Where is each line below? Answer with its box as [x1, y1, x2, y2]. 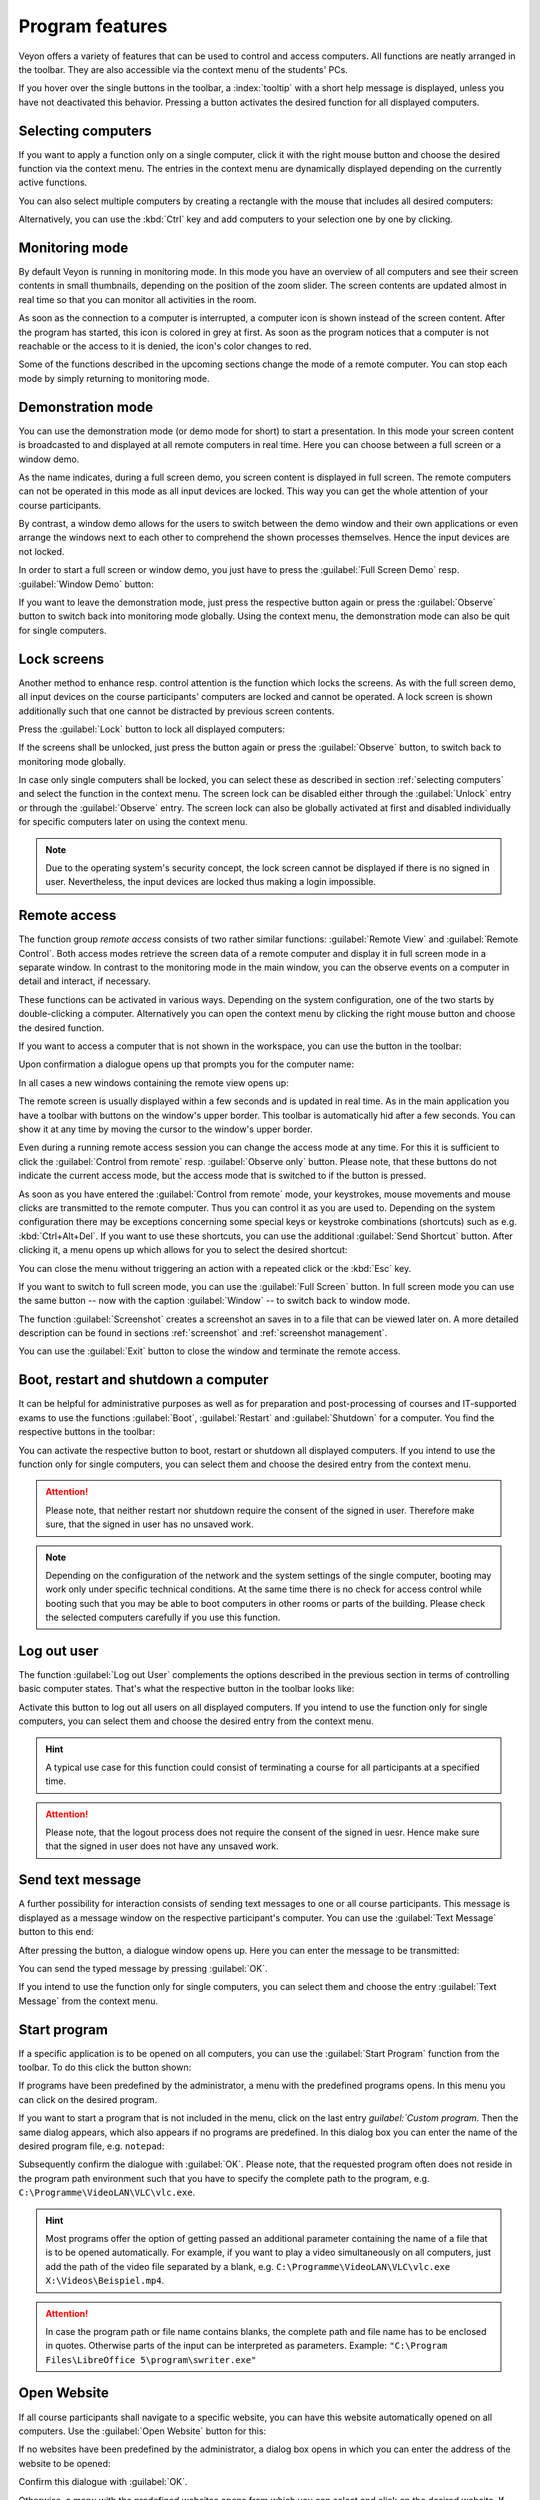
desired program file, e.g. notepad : [18, 2140, 165, 2152]
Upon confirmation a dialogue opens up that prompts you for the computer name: [18, 1058, 355, 1070]
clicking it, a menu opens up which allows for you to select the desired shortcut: [18, 1244, 348, 1256]
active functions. [18, 176, 88, 189]
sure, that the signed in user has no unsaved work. [45, 1518, 254, 1530]
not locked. [18, 545, 65, 557]
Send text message [18, 1871, 142, 1889]
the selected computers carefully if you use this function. [45, 1611, 281, 1624]
